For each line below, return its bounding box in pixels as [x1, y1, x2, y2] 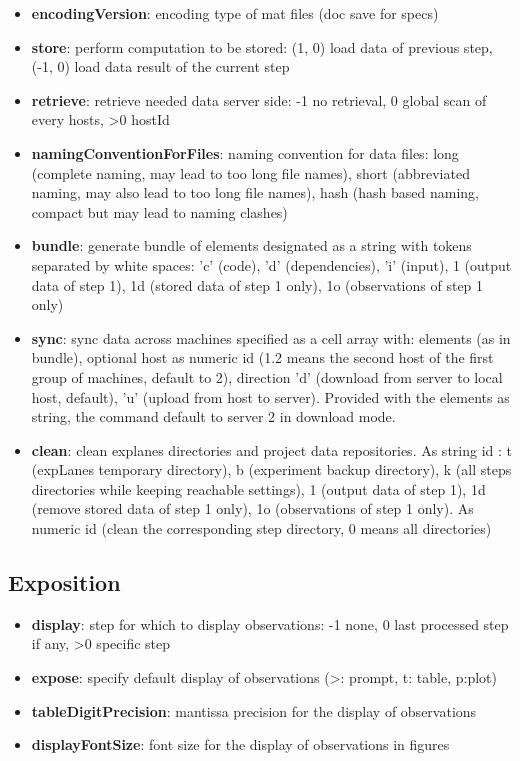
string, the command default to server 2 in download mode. [31, 406, 396, 427]
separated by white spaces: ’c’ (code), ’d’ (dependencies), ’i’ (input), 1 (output [31, 254, 512, 275]
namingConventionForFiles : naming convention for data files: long [31, 142, 459, 163]
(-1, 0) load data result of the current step [31, 56, 290, 77]
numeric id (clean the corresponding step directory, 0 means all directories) [31, 518, 492, 539]
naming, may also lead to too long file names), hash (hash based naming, [31, 182, 480, 203]
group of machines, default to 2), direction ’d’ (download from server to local [31, 366, 503, 387]
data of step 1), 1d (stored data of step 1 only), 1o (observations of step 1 [31, 274, 484, 295]
